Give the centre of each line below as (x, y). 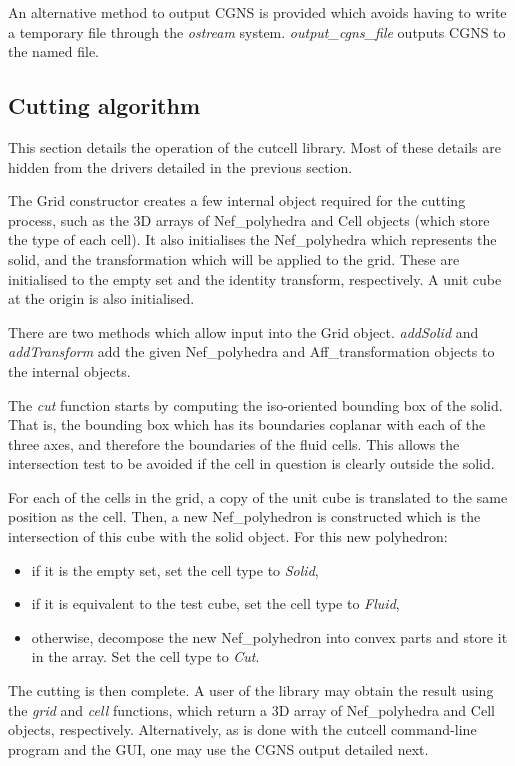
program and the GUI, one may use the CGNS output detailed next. (218, 748)
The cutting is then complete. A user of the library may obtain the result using (251, 690)
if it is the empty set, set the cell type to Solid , (175, 569)
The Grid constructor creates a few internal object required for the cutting (237, 200)
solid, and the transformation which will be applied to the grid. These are (234, 258)
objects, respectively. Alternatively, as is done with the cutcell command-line (242, 729)
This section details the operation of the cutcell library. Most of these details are (254, 146)
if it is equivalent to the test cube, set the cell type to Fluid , (215, 603)
